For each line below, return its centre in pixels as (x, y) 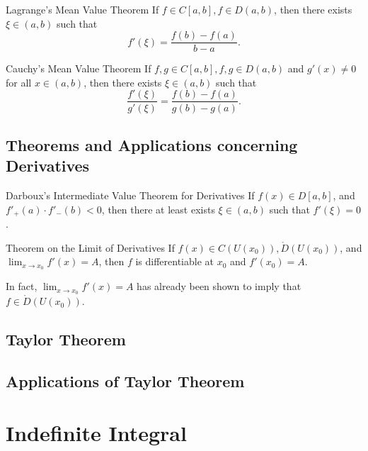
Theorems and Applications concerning (152, 144)
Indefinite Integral (96, 433)
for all (19, 82)
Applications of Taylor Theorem (125, 380)
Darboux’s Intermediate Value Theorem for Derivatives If (130, 195)
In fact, (22, 286)
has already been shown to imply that (219, 286)
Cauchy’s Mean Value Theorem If (79, 68)
